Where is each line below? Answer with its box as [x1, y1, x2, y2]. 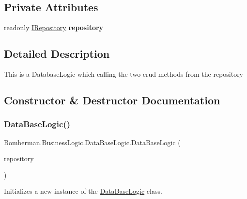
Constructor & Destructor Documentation [4, 92, 220, 107]
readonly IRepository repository [4, 22, 104, 33]
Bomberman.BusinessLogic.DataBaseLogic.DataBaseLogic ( [4, 137, 181, 147]
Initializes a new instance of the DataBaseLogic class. [4, 186, 162, 196]
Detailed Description [4, 46, 110, 61]
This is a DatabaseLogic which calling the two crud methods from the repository [4, 69, 244, 79]
